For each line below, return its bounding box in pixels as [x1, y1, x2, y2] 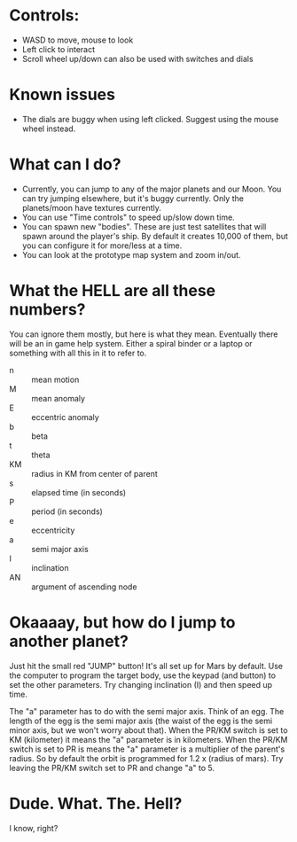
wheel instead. [21, 123, 76, 134]
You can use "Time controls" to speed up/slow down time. [21, 212, 235, 222]
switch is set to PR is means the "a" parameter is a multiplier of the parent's [9, 744, 285, 754]
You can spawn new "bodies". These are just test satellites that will [21, 221, 267, 231]
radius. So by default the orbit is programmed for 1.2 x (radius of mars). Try [9, 752, 284, 763]
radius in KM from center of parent [31, 468, 158, 479]
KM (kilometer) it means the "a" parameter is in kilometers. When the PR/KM [9, 734, 288, 745]
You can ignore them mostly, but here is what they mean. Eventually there [9, 329, 278, 339]
